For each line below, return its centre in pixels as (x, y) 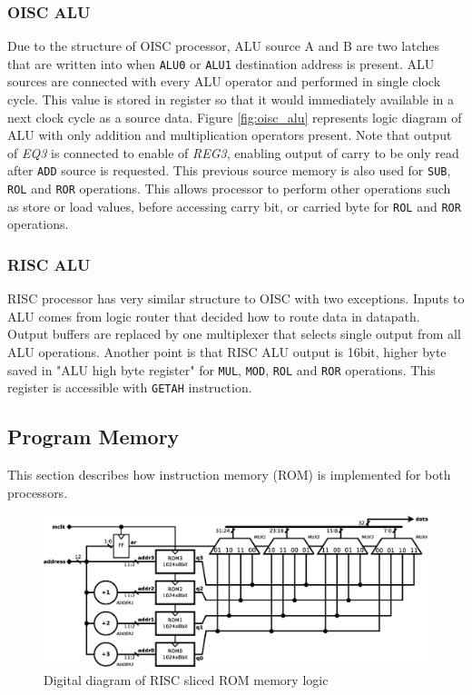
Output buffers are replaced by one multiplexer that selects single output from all (234, 334)
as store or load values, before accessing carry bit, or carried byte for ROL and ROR (234, 206)
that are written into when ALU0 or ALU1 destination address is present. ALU (221, 63)
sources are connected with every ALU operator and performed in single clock (224, 81)
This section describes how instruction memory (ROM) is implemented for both (229, 475)
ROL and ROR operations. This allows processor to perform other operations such (229, 189)
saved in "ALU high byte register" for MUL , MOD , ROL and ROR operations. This (221, 369)
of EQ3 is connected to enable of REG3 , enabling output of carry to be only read (233, 152)
